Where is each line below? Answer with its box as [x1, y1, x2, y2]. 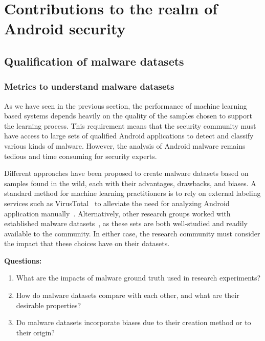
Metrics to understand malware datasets [4, 80, 174, 93]
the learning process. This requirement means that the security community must [4, 120, 256, 131]
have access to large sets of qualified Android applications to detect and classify [4, 130, 254, 141]
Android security [4, 18, 126, 39]
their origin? [16, 327, 55, 337]
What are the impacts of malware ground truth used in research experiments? [16, 272, 261, 283]
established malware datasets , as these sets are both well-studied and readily [4, 218, 248, 229]
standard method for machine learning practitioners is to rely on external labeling [4, 188, 261, 198]
